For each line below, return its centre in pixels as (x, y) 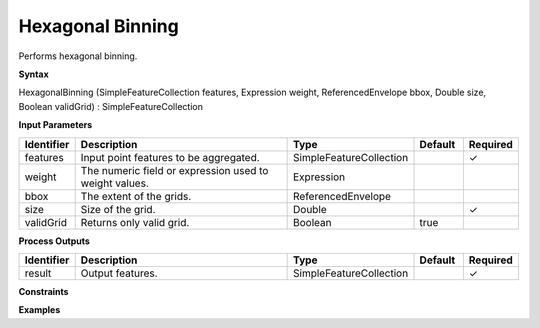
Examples (39, 310)
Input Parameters (55, 125)
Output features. (119, 273)
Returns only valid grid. (135, 222)
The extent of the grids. (136, 196)
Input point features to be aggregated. (170, 157)
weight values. (114, 183)
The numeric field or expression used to (174, 170)
